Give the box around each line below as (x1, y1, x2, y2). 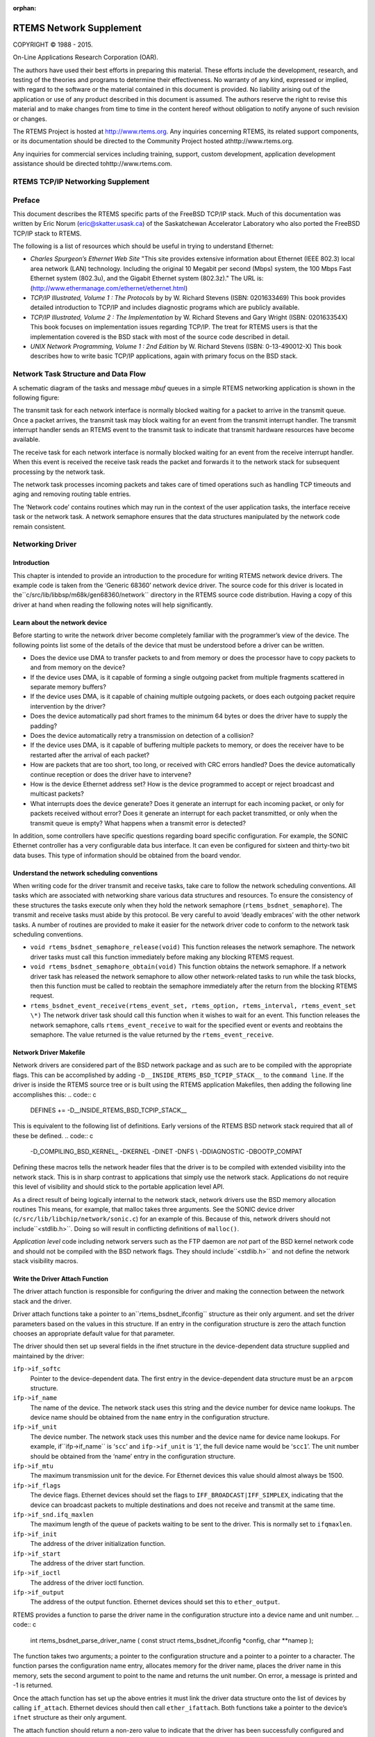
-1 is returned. (12, 1681, 53, 1690)
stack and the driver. (12, 1296, 72, 1306)
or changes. (12, 115, 48, 123)
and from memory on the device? (30, 664, 126, 672)
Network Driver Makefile (12, 1048, 86, 1056)
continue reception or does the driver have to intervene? (30, 770, 192, 778)
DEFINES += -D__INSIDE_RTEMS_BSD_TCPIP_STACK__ (30, 1105, 187, 1114)
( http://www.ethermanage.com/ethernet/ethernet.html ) (30, 283, 188, 292)
